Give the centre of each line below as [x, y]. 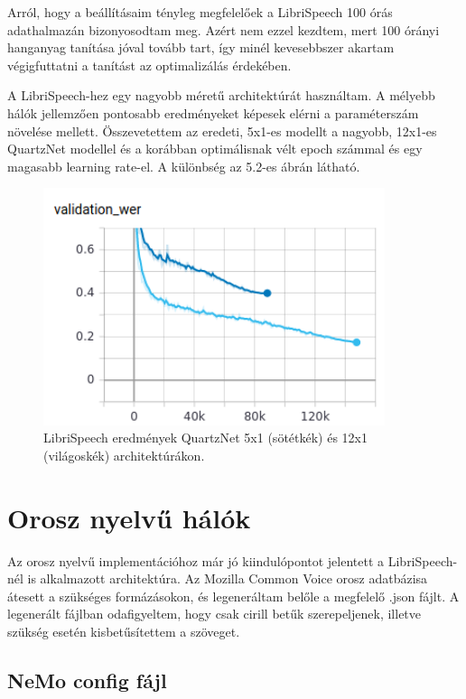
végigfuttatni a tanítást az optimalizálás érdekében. [149, 65]
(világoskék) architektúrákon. [124, 455]
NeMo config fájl [87, 680]
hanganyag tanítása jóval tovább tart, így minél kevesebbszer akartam [201, 47]
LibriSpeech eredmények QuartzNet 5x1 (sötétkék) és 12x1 [205, 438]
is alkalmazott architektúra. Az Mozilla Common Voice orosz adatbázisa [228, 578]
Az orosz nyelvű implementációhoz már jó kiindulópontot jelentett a [196, 560]
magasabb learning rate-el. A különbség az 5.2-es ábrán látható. [184, 166]
